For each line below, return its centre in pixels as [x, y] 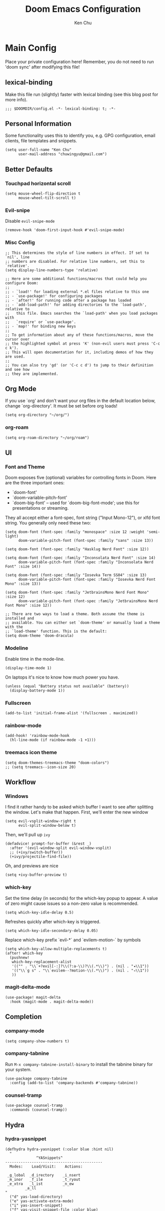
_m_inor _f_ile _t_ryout [44, 1179]
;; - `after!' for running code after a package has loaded [68, 300]
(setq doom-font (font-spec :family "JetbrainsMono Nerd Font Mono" [77, 593]
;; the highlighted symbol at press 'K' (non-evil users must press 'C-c [83, 343]
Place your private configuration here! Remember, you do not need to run [80, 61]
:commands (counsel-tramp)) [39, 1110]
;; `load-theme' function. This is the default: [56, 631]
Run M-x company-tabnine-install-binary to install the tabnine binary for [79, 1064]
